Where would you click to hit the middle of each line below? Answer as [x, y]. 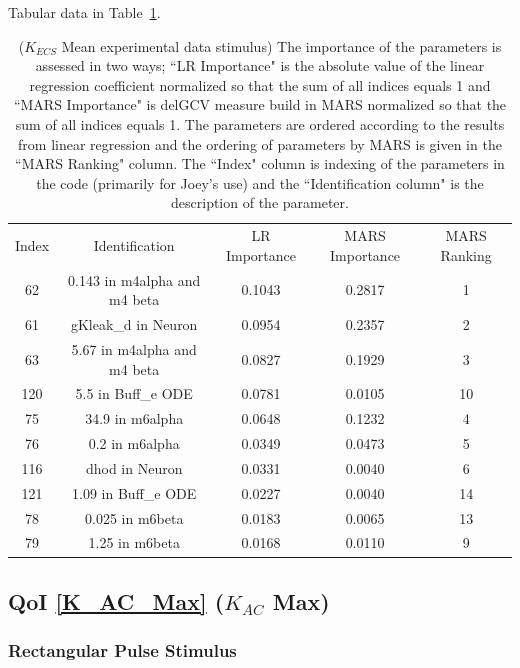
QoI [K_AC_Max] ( [116, 600]
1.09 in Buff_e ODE [134, 492]
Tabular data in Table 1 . [84, 12]
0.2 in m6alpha [134, 443]
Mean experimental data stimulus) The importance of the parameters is [281, 45]
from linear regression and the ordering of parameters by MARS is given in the [260, 143]
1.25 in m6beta [134, 542]
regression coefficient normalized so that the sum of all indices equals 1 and [260, 84]
